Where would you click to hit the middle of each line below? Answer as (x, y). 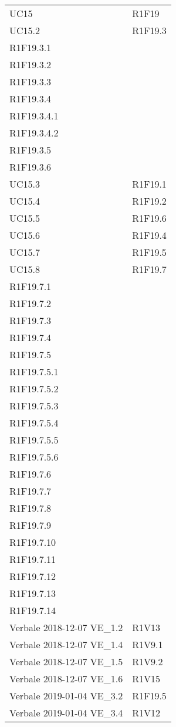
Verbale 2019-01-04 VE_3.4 (66, 713)
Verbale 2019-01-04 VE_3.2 (66, 696)
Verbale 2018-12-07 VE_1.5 (66, 661)
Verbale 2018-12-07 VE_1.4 (66, 644)
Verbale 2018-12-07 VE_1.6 (66, 678)
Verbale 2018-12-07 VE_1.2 (66, 627)
